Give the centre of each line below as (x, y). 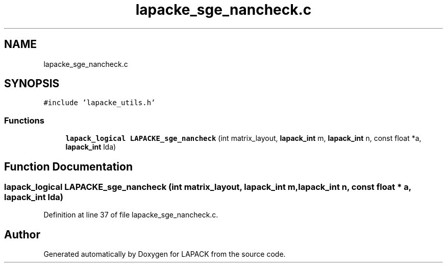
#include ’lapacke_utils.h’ (100, 103)
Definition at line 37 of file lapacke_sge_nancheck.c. (131, 215)
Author (22, 234)
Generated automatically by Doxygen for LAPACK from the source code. (165, 254)
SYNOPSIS (32, 84)
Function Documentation (68, 166)
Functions (24, 120)
